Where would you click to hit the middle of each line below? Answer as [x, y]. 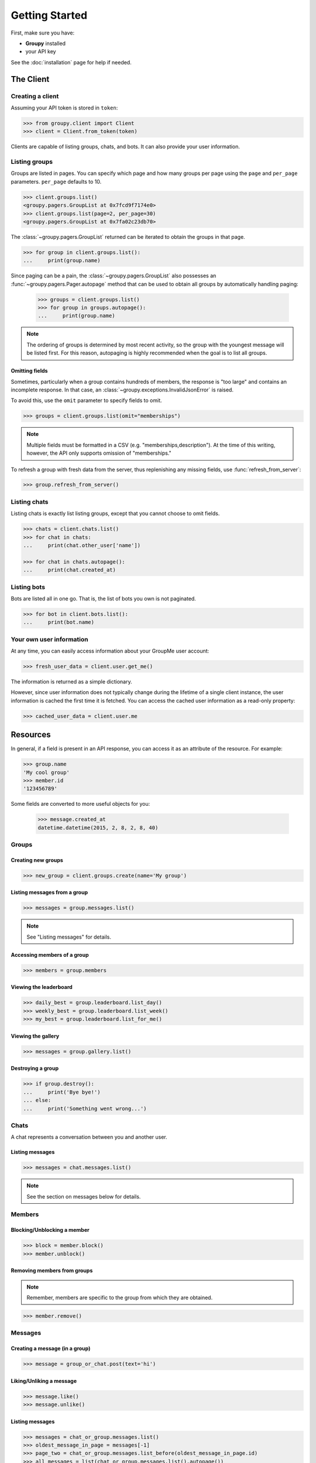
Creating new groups [37, 860]
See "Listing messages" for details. [69, 937]
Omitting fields [29, 371]
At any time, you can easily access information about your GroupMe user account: [110, 651]
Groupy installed [46, 43]
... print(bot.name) [59, 622]
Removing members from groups [52, 1270]
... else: [37, 1100]
